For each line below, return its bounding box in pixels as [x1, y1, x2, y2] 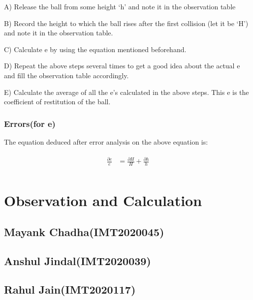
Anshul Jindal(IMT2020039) [4, 253, 151, 268]
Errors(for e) [4, 117, 56, 129]
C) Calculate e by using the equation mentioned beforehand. [4, 44, 187, 54]
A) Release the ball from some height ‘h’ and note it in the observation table [4, 1, 236, 11]
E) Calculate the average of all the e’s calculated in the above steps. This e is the [4, 87, 249, 97]
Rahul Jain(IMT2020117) [4, 282, 136, 297]
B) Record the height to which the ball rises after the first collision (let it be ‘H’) [4, 18, 249, 28]
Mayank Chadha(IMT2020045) [4, 224, 164, 239]
